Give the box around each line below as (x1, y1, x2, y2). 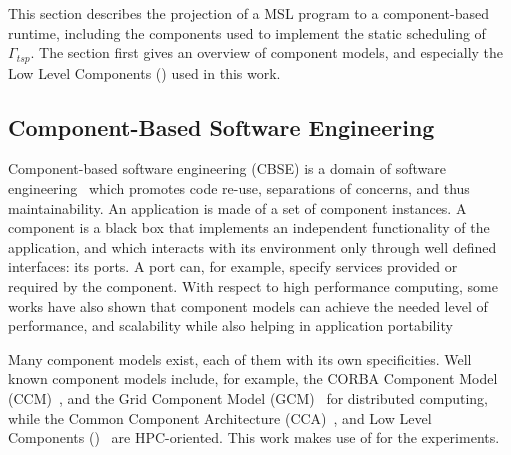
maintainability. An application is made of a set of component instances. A (8, 197, 467, 218)
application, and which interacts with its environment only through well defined (8, 236, 497, 257)
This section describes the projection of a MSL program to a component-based (8, 3, 489, 23)
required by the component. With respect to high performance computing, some (8, 276, 498, 296)
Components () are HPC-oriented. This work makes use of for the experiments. (8, 427, 500, 448)
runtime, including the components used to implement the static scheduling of (8, 22, 486, 43)
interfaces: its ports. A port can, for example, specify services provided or (8, 256, 458, 277)
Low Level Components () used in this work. (8, 62, 281, 83)
